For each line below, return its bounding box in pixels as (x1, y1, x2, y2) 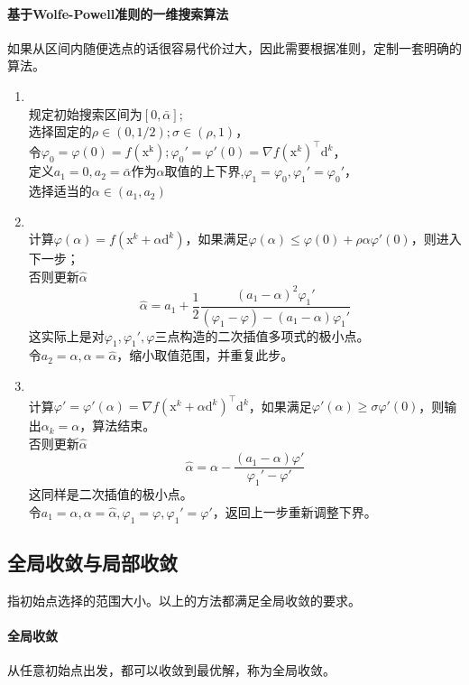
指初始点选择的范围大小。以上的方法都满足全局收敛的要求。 (7, 590, 361, 609)
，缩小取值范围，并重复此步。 (116, 346, 294, 365)
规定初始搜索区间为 (28, 104, 143, 123)
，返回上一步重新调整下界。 (212, 502, 377, 521)
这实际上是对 (28, 326, 105, 345)
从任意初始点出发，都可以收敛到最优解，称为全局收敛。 (7, 661, 336, 680)
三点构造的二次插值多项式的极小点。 (154, 326, 370, 345)
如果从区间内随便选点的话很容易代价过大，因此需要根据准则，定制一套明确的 (7, 38, 462, 57)
